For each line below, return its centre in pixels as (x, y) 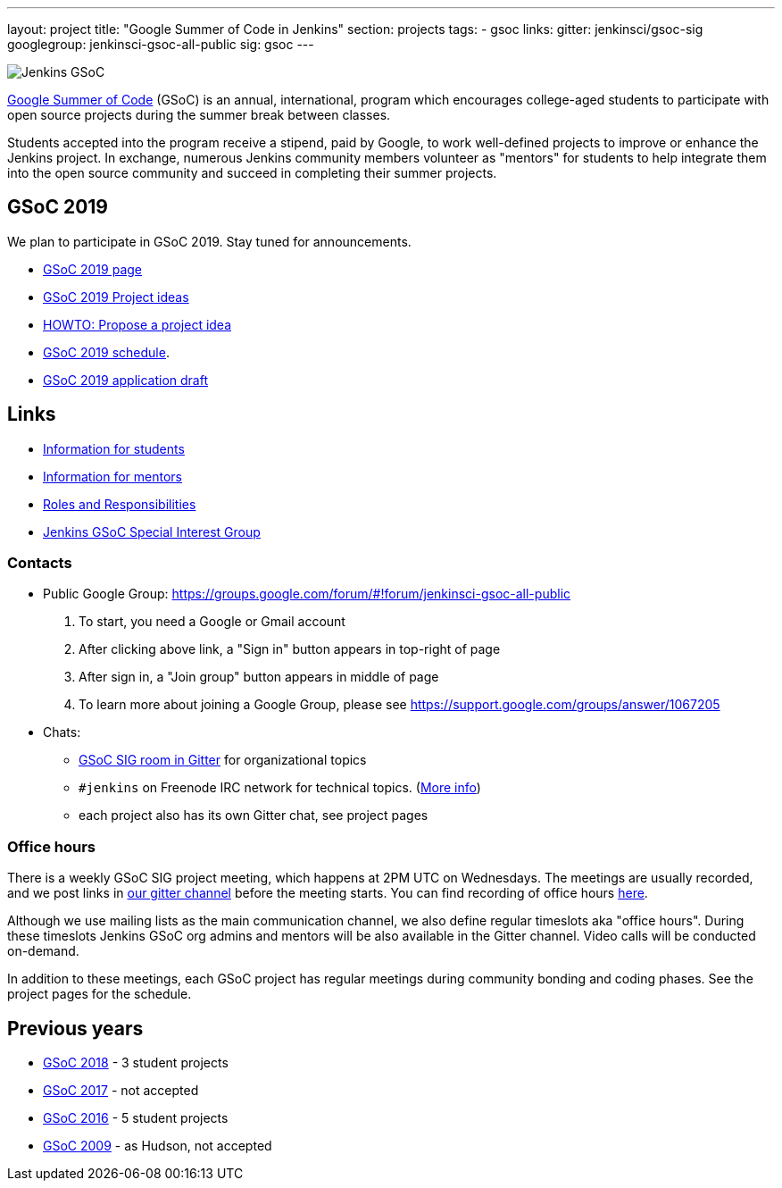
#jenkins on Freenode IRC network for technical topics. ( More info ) (280, 788)
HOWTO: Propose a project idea (137, 324)
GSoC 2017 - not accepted (121, 1091)
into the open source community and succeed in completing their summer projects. (252, 173)
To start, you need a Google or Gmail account (212, 622)
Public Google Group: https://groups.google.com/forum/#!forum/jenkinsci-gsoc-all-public (307, 594)
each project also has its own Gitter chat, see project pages (254, 816)
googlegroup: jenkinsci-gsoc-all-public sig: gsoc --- (161, 44)
